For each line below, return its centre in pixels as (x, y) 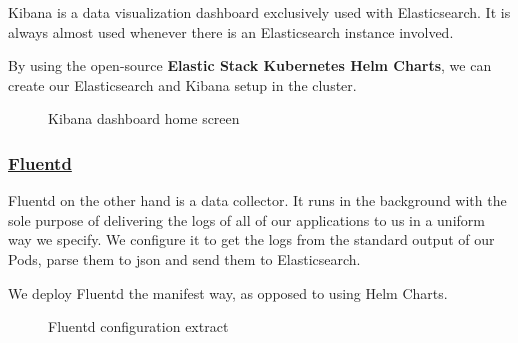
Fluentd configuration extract (138, 326)
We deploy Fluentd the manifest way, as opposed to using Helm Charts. (228, 292)
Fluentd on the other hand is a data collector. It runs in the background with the (257, 200)
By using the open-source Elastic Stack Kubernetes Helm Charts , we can (250, 65)
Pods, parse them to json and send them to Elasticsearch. (184, 258)
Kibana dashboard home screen (144, 118)
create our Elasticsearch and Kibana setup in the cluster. (182, 84)
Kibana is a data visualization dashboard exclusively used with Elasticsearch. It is (259, 12)
